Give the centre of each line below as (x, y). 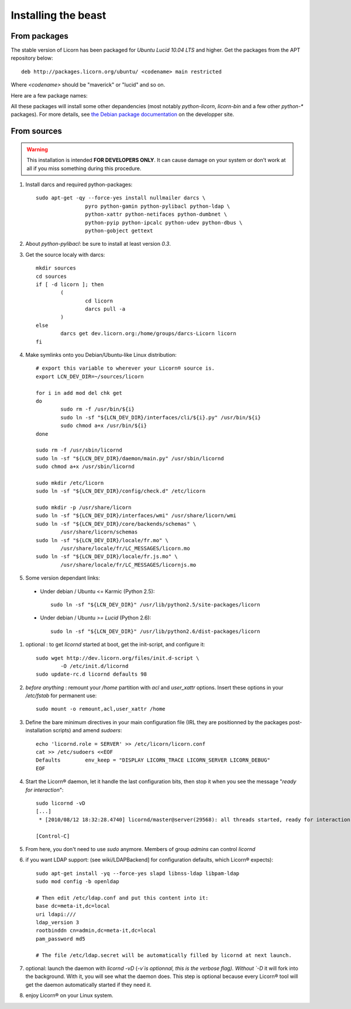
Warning (37, 149)
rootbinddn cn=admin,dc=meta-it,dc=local (96, 931)
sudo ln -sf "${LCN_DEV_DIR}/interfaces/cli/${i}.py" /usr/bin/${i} (161, 417)
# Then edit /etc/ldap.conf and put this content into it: (122, 898)
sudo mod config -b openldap (78, 881)
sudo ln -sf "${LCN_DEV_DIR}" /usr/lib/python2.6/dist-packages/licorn (155, 631)
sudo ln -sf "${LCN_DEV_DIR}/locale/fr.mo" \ (102, 540)
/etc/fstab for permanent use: (61, 695)
